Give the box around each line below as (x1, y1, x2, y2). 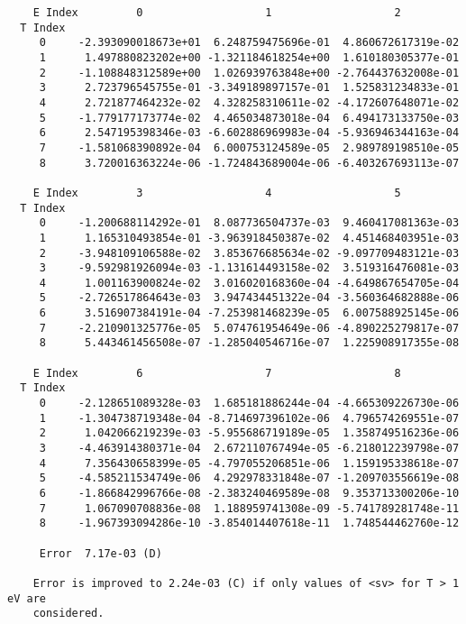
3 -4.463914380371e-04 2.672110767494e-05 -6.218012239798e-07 (39, 442, 460, 455)
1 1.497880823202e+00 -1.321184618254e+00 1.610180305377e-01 (39, 50, 460, 64)
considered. (32, 607, 105, 620)
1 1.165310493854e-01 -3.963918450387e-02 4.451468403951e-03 (39, 231, 460, 244)
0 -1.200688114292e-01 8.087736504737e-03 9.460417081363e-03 (39, 216, 460, 230)
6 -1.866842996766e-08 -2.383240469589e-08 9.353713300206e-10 (39, 487, 460, 500)
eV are (7, 592, 46, 605)
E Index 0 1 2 (32, 6, 401, 19)
